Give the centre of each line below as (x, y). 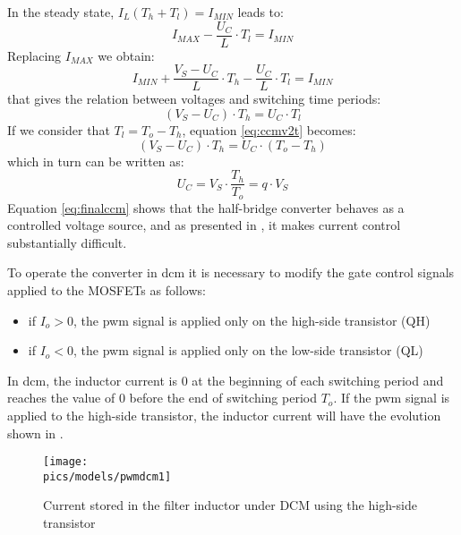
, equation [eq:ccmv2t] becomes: (269, 129)
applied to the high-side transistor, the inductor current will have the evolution (224, 415)
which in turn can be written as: (96, 161)
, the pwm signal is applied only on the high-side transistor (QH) (252, 320)
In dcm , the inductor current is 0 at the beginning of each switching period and (226, 380)
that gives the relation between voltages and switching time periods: (194, 99)
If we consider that (59, 129)
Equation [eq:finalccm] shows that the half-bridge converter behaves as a (206, 207)
